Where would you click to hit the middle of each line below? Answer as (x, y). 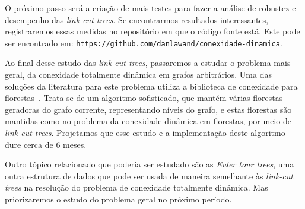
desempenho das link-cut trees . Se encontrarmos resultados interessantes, (137, 19)
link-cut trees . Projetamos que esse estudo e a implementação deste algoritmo (145, 132)
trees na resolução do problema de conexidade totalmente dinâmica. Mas (136, 187)
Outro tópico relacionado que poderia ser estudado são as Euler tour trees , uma (150, 164)
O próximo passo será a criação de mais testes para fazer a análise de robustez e (150, 8)
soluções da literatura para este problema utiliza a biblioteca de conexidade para (151, 86)
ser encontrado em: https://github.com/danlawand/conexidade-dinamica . (144, 42)
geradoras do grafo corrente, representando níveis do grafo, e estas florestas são (148, 109)
